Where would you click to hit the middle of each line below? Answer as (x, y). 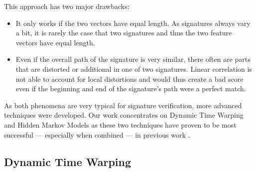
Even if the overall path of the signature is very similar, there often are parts (133, 59)
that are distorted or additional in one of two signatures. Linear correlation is (134, 69)
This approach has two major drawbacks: (67, 6)
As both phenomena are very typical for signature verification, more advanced (123, 105)
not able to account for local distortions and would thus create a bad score (129, 79)
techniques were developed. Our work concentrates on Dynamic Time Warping (124, 115)
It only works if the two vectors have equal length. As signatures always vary (133, 23)
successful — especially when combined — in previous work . (97, 134)
